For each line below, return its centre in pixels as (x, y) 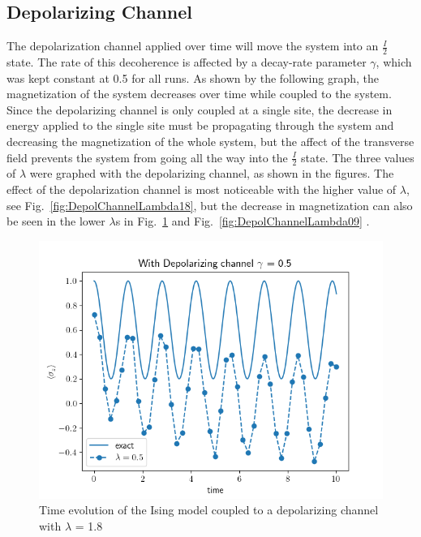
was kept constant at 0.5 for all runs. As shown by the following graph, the (193, 77)
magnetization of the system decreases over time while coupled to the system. (199, 94)
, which (394, 62)
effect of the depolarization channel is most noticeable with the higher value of (202, 189)
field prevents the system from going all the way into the (147, 157)
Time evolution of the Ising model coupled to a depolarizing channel (209, 510)
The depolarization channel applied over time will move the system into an (193, 46)
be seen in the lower (56, 221)
